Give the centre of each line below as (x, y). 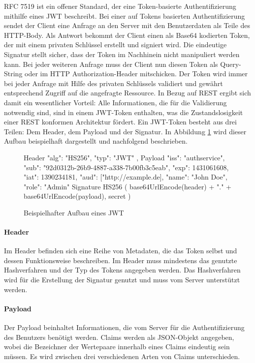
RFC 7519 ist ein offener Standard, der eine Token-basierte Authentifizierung (120, 6)
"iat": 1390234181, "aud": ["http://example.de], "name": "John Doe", (126, 177)
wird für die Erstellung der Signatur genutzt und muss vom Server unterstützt (122, 280)
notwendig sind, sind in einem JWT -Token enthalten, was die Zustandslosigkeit (124, 112)
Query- (231, 64)
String (13, 74)
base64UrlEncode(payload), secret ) (77, 196)
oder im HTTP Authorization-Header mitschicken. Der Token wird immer (136, 74)
